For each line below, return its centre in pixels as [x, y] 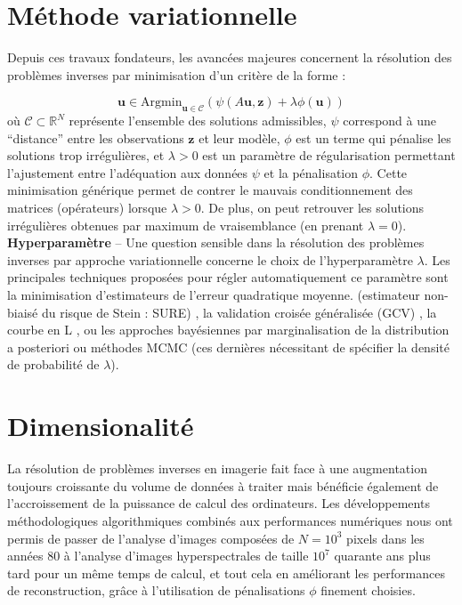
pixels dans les [385, 538]
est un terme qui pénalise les [373, 137]
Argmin [162, 103]
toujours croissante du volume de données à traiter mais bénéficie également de [223, 485]
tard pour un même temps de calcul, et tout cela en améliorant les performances [226, 573]
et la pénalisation [311, 172]
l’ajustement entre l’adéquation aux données [128, 172]
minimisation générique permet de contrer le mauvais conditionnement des [210, 190]
